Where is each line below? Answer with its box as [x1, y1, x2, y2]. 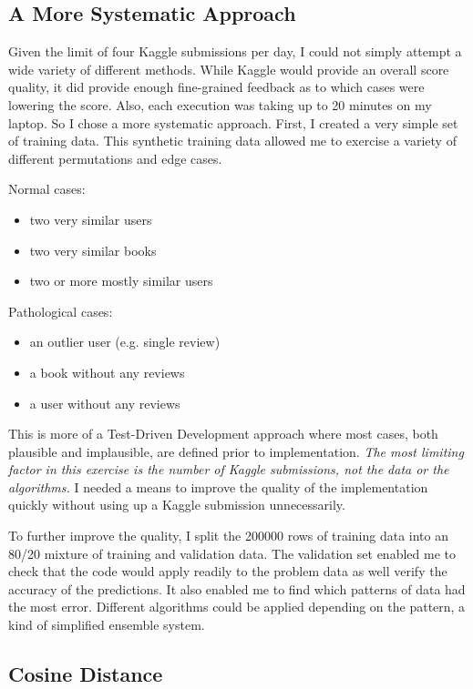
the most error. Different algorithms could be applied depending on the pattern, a [8, 597, 466, 616]
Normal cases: [8, 179, 86, 198]
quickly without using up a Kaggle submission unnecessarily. [8, 495, 345, 514]
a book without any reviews [29, 362, 185, 381]
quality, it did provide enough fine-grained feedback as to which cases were [8, 77, 425, 96]
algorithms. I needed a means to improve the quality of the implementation [8, 477, 428, 496]
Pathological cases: [8, 301, 113, 320]
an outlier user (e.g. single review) [29, 332, 221, 351]
